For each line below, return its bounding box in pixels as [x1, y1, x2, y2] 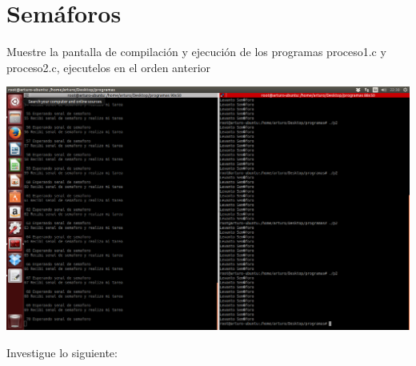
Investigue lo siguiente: [6, 344, 118, 360]
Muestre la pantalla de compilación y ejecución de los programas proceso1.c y [6, 43, 386, 60]
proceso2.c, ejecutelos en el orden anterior [6, 58, 211, 75]
